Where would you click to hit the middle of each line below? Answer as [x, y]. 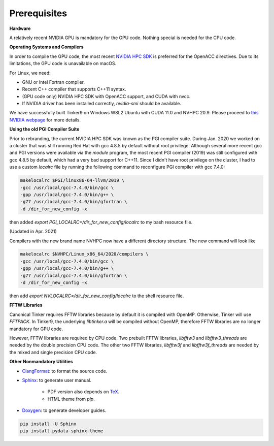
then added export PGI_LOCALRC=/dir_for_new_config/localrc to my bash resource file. [101, 222]
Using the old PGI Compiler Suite [44, 129]
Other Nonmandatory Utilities [41, 362]
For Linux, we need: [30, 73]
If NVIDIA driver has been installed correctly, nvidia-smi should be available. [101, 104]
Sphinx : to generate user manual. [57, 380]
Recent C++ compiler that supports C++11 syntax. [74, 89]
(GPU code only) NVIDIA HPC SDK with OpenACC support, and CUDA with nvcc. [106, 96]
